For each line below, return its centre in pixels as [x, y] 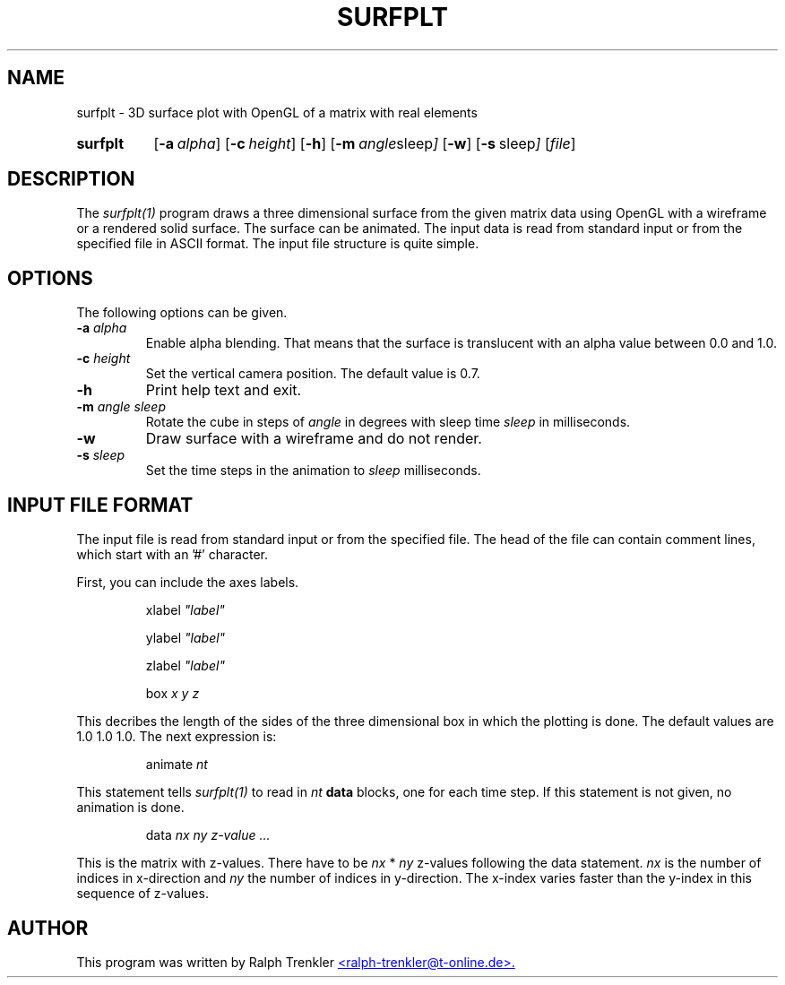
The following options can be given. [182, 313]
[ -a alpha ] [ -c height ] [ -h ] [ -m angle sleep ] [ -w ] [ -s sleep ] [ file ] [365, 143]
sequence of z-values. [142, 894]
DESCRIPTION [71, 179]
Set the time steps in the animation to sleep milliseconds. [313, 471]
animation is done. [130, 808]
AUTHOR [48, 928]
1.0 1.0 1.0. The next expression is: [177, 737]
